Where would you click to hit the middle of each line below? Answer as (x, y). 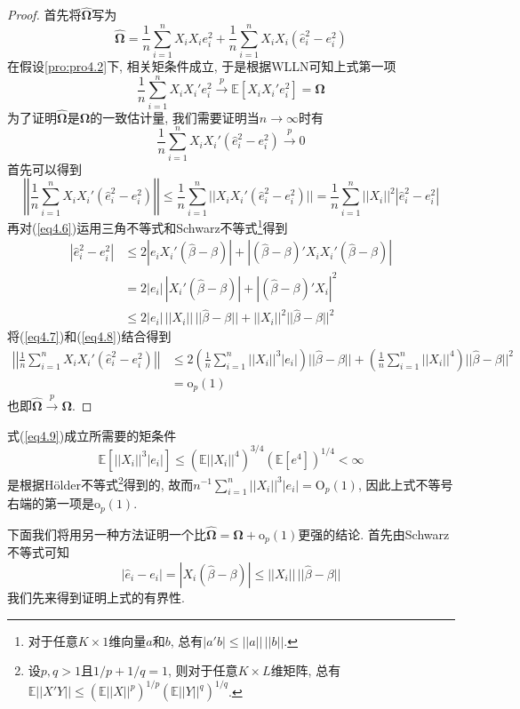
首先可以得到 (44, 168)
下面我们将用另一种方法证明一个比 (107, 534)
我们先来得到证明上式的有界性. (96, 597)
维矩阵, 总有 (306, 670)
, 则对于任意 (203, 670)
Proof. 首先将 (44, 15)
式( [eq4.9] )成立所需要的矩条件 (92, 435)
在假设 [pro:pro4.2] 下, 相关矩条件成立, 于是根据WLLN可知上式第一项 (202, 65)
